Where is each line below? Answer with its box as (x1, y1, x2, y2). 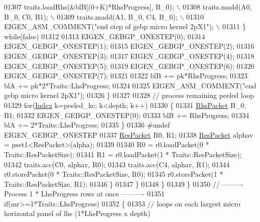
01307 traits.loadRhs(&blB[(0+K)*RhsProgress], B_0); (4, 2, 174, 12)
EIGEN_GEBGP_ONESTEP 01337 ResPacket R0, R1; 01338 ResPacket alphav (4, 129, 253, 140)
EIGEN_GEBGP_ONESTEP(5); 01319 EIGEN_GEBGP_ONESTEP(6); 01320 (4, 60, 254, 71)
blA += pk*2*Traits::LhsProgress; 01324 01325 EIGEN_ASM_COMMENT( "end (4, 80, 256, 90)
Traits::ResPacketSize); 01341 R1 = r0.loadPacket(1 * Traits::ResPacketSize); (4, 149, 242, 159)
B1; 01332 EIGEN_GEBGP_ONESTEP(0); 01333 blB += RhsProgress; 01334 (4, 109, 249, 120)
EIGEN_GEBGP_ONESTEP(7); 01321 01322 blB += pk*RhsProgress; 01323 (4, 70, 248, 81)
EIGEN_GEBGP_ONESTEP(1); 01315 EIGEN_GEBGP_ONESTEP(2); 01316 (4, 41, 254, 51)
